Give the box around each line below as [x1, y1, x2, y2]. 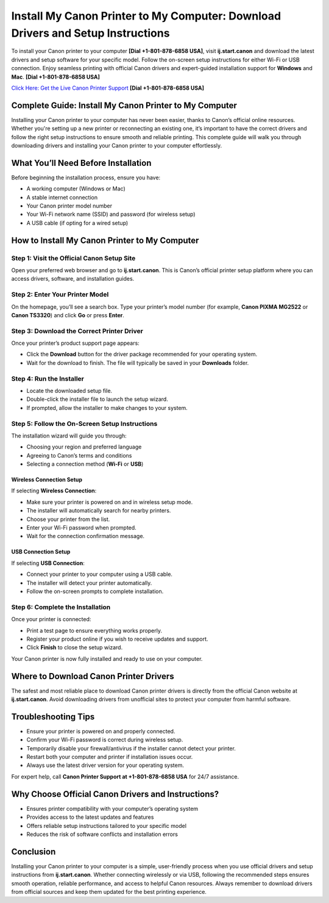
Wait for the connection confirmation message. [26, 533, 145, 540]
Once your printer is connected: [11, 616, 91, 623]
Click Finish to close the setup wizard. [26, 644, 123, 651]
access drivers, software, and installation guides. [11, 275, 135, 282]
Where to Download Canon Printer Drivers [11, 671, 174, 682]
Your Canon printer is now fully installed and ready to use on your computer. [11, 655, 203, 662]
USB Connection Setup [11, 548, 71, 555]
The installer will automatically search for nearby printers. [26, 507, 171, 514]
